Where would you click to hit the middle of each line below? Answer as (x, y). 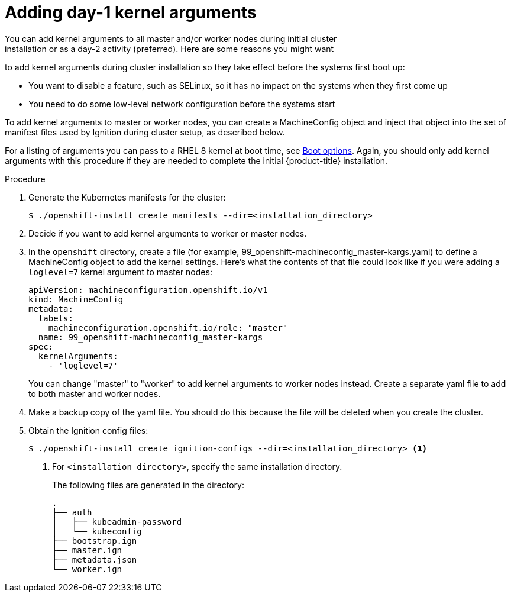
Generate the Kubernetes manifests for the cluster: (127, 197)
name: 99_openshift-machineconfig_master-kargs (151, 337)
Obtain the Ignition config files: (88, 430)
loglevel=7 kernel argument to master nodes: (120, 272)
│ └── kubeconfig (97, 531)
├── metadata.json (95, 559)
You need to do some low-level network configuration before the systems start (182, 104)
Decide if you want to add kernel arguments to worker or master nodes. (168, 233)
